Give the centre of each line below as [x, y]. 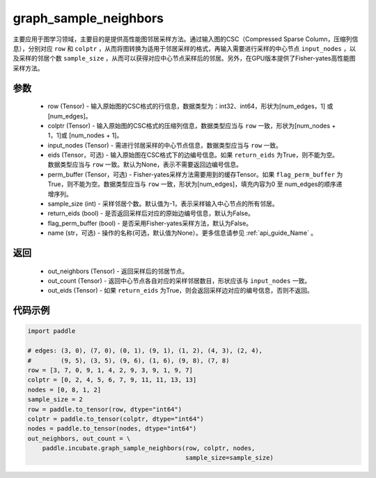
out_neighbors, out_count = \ [79, 438]
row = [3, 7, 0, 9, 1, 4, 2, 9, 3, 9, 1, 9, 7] [110, 370]
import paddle [52, 331]
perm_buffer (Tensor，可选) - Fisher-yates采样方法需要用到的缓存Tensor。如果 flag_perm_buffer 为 [195, 174]
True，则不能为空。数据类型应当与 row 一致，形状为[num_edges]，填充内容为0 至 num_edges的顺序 [192, 184]
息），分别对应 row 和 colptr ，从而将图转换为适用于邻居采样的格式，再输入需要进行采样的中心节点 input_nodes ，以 [185, 48]
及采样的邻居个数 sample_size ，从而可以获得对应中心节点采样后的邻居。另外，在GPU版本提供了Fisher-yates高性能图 [184, 59]
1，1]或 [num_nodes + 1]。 [85, 135]
